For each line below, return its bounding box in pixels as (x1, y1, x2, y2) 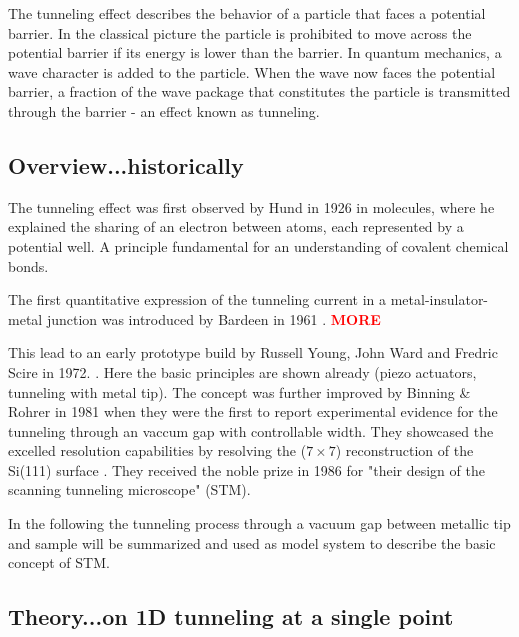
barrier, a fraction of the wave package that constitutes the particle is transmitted (8, 81, 511, 102)
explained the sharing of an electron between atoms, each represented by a (8, 216, 464, 237)
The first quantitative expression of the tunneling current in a (8, 289, 387, 310)
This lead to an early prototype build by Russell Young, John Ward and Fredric (8, 342, 498, 363)
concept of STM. (8, 552, 110, 573)
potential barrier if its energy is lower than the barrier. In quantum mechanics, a (8, 42, 502, 63)
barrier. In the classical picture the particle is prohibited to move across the (8, 22, 472, 43)
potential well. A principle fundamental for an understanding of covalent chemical (8, 235, 509, 256)
